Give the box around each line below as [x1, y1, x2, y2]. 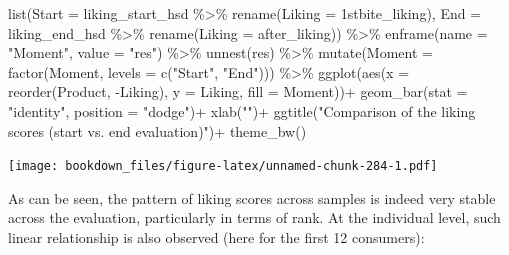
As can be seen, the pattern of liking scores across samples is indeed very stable [8, 187, 496, 208]
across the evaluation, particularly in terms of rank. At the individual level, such [8, 207, 501, 228]
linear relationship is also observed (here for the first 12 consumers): [8, 227, 425, 247]
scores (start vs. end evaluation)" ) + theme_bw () [8, 120, 307, 141]
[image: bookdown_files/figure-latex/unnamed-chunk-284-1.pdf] [8, 159, 438, 174]
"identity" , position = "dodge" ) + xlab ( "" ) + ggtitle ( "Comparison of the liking [8, 100, 476, 121]
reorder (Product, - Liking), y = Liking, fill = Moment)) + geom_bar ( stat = [8, 81, 468, 102]
